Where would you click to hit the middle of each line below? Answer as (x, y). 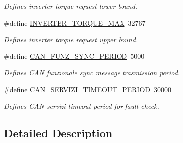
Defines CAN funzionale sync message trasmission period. (92, 72)
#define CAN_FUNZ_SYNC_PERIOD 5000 (74, 56)
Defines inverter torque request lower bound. (71, 6)
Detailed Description (58, 132)
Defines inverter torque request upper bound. (71, 39)
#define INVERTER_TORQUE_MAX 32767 (75, 23)
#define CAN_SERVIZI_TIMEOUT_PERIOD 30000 (88, 89)
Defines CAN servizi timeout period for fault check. (82, 106)
